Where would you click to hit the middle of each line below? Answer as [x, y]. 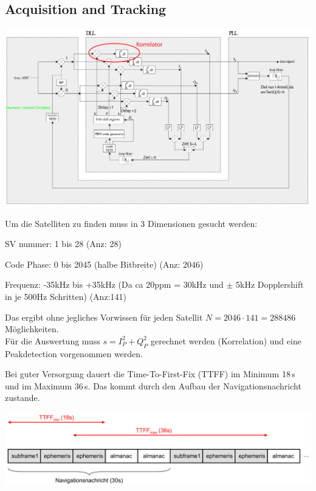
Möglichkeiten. [32, 329]
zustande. [22, 398]
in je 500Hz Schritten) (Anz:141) [66, 297]
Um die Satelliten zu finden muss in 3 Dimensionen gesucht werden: [131, 223]
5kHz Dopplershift [270, 284]
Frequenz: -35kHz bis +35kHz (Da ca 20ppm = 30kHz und [114, 284]
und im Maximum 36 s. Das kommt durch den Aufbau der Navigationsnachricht [153, 385]
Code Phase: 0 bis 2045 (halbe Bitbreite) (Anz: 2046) [104, 264]
